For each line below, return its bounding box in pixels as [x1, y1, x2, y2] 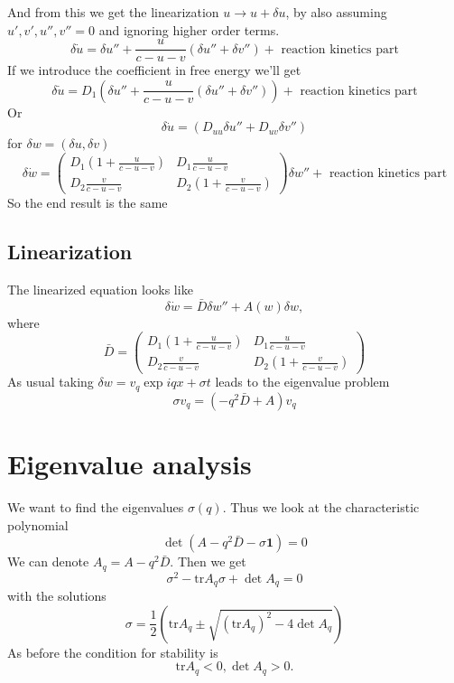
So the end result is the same [7, 193, 168, 212]
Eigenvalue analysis [7, 445, 252, 482]
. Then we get [170, 552, 246, 571]
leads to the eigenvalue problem [215, 372, 390, 391]
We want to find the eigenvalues [7, 498, 184, 517]
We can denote [7, 552, 89, 571]
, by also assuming [285, 3, 387, 21]
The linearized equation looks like [7, 279, 193, 298]
